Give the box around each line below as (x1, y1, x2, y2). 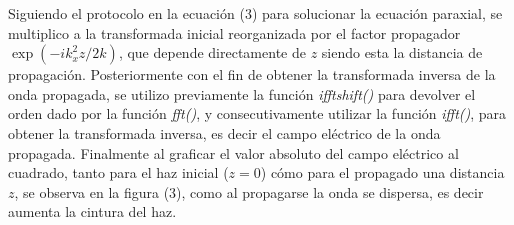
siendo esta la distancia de (321, 42, 483, 63)
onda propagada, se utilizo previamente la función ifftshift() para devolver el (8, 83, 476, 104)
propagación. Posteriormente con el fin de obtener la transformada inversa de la (8, 64, 496, 85)
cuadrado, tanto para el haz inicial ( (8, 162, 229, 183)
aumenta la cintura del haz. (8, 201, 177, 222)
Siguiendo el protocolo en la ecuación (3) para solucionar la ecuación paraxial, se (8, 3, 503, 23)
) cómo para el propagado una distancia (260, 162, 505, 183)
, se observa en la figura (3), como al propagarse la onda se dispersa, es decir (14, 181, 484, 202)
